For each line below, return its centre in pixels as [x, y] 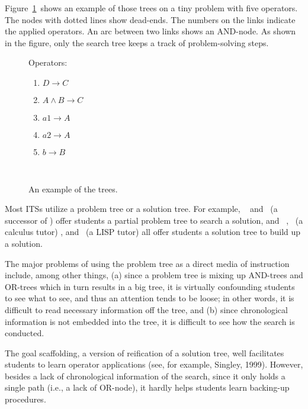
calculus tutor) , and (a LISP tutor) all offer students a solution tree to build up [153, 232]
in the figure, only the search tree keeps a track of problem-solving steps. [137, 42]
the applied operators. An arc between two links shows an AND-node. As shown [150, 31]
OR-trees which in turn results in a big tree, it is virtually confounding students [150, 286]
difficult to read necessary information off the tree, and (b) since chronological [146, 309]
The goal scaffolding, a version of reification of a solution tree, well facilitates [145, 352]
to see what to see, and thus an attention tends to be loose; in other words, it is [150, 298]
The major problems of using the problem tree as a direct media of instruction [147, 263]
